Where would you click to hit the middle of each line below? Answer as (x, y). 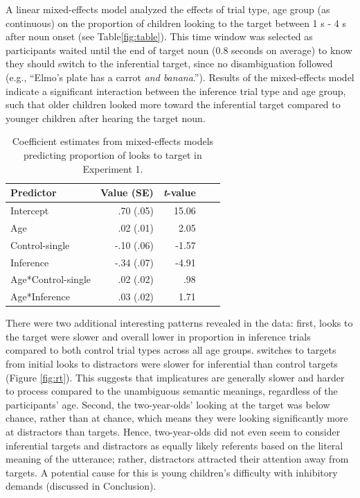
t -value (179, 192)
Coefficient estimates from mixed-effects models (113, 141)
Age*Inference (40, 297)
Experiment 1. (113, 168)
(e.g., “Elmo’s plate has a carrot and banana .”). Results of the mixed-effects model (180, 77)
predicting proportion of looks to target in (113, 154)
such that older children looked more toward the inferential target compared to (173, 104)
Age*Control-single (51, 279)
